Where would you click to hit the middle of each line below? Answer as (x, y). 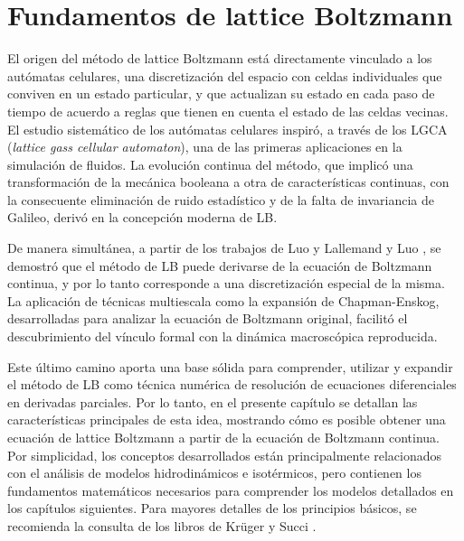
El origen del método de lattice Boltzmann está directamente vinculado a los (220, 58)
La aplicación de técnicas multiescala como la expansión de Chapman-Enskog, (223, 300)
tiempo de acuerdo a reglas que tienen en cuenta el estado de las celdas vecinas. (228, 111)
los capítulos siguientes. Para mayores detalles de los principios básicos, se (212, 508)
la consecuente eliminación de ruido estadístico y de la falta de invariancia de (221, 199)
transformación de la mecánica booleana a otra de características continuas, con (228, 182)
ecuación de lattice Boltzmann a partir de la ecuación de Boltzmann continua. (224, 437)
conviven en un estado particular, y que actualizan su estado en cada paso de (221, 93)
